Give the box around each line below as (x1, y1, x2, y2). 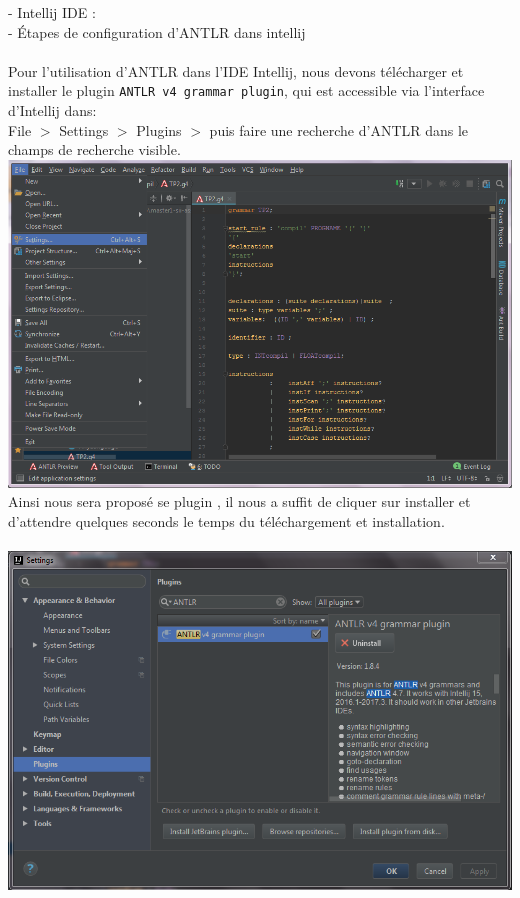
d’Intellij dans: (8, 100, 97, 121)
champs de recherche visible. (8, 139, 181, 160)
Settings (59, 119, 109, 140)
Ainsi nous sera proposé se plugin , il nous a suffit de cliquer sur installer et (8, 491, 471, 512)
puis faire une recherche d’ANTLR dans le (209, 119, 469, 140)
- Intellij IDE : (8, 2, 96, 22)
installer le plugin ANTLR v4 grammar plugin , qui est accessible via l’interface (8, 80, 485, 101)
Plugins (136, 119, 182, 140)
